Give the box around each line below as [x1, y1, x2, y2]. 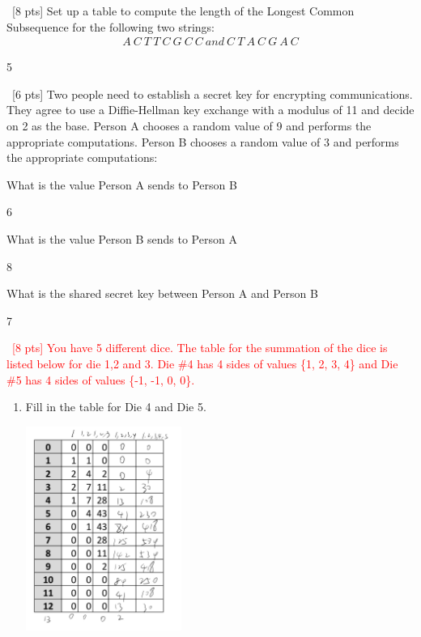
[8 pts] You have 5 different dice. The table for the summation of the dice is [12, 339, 388, 356]
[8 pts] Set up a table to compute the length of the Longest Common [11, 2, 355, 19]
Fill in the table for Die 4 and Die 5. [25, 398, 206, 415]
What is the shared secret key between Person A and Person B [6, 285, 318, 302]
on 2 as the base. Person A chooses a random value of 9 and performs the [6, 117, 372, 134]
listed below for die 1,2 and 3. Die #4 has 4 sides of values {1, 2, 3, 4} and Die [6, 355, 398, 372]
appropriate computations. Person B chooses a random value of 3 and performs [6, 133, 399, 150]
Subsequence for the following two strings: [6, 18, 215, 35]
